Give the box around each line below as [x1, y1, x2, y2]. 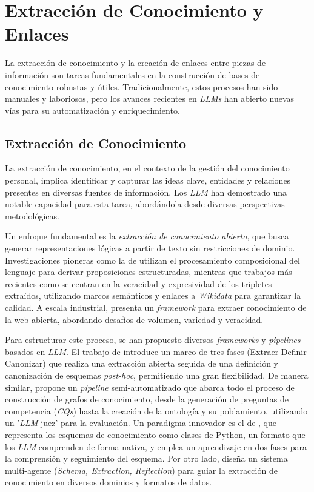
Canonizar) [5, 357, 46, 370]
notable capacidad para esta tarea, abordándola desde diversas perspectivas [5, 198, 285, 210]
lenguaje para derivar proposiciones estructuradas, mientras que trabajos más [5, 265, 292, 278]
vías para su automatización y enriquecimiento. [5, 104, 180, 116]
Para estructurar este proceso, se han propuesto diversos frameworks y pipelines [5, 333, 301, 346]
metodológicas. [5, 209, 59, 222]
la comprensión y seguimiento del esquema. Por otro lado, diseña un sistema [5, 452, 288, 465]
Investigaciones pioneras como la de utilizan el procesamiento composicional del [5, 253, 300, 266]
